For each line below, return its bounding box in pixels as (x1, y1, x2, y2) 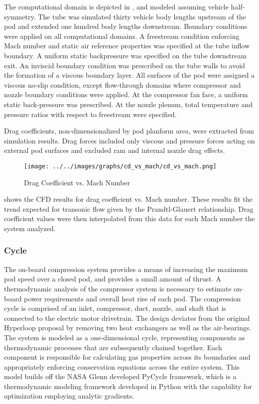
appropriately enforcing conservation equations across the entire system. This (4, 361, 240, 372)
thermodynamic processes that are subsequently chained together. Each (4, 342, 222, 352)
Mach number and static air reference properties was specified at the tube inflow (4, 40, 250, 51)
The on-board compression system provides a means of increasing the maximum (4, 264, 248, 274)
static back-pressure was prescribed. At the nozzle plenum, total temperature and (4, 99, 253, 109)
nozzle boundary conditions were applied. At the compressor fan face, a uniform (4, 89, 248, 100)
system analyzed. (4, 223, 56, 233)
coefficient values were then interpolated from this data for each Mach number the (4, 213, 255, 224)
